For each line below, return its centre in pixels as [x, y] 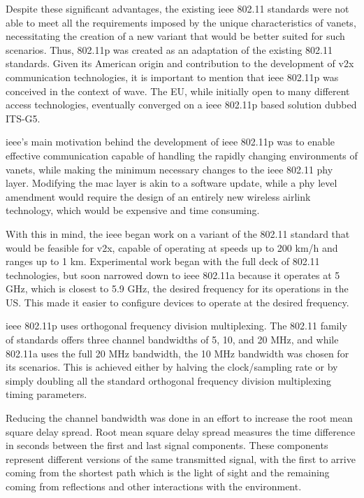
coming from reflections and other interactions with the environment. [154, 486]
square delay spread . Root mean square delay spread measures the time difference [181, 431]
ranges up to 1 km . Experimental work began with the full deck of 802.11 [163, 261]
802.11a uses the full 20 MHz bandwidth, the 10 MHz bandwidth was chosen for [177, 353]
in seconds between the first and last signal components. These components [167, 445]
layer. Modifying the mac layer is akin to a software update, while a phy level [172, 183]
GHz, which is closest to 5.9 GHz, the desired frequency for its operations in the [177, 289]
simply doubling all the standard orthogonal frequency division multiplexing [168, 380]
